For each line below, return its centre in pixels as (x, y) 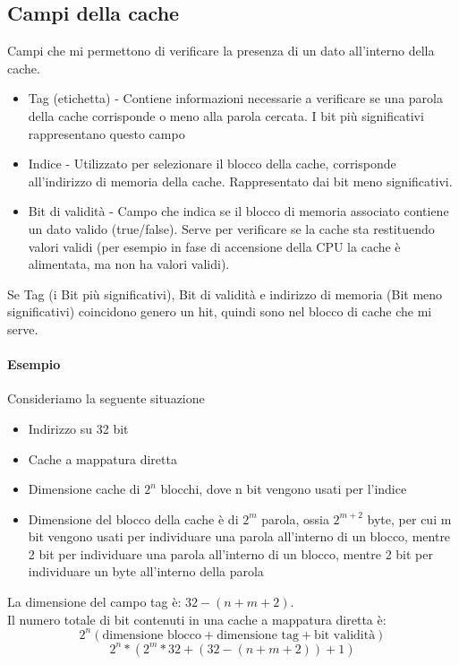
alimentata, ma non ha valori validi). (129, 264)
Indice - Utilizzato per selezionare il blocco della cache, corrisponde (212, 164)
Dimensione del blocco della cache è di (133, 518)
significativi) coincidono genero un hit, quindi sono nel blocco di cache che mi (220, 311)
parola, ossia (295, 518)
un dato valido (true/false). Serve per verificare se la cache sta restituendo (231, 228)
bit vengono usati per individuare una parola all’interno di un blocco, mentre (239, 536)
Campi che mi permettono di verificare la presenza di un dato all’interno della (221, 51)
